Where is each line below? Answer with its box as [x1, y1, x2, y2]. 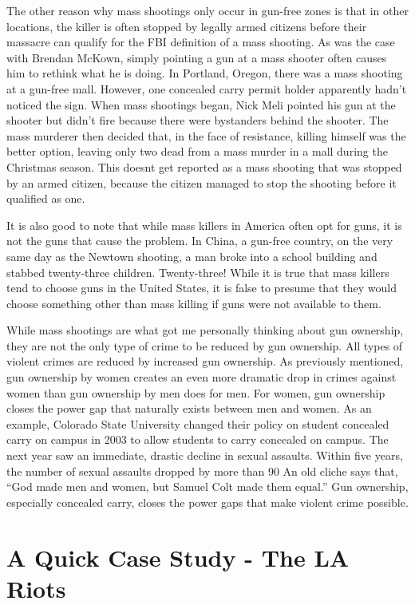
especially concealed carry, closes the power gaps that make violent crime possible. [6, 493, 409, 510]
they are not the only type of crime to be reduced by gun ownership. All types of [6, 337, 403, 354]
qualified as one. [6, 190, 85, 207]
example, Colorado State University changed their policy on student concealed [6, 415, 389, 432]
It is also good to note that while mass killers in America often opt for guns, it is [6, 216, 402, 233]
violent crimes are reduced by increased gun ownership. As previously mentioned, [6, 353, 404, 370]
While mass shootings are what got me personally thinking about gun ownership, [6, 322, 404, 338]
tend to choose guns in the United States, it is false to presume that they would [6, 279, 397, 296]
